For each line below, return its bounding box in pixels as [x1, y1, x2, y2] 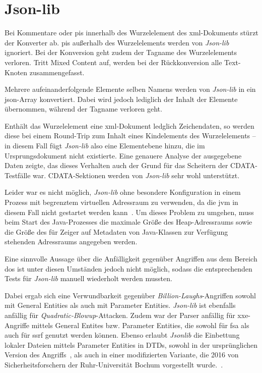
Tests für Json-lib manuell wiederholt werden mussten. [5, 273, 172, 284]
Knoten [5, 67, 28, 77]
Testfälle [5, 170, 31, 180]
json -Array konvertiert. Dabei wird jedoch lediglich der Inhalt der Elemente [5, 93, 238, 104]
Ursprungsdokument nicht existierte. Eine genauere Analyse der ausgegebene [5, 150, 242, 161]
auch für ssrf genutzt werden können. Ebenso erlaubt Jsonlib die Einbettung [5, 330, 240, 340]
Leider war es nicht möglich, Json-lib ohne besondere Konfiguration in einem [5, 187, 241, 197]
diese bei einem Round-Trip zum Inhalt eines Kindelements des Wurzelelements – [5, 130, 256, 141]
